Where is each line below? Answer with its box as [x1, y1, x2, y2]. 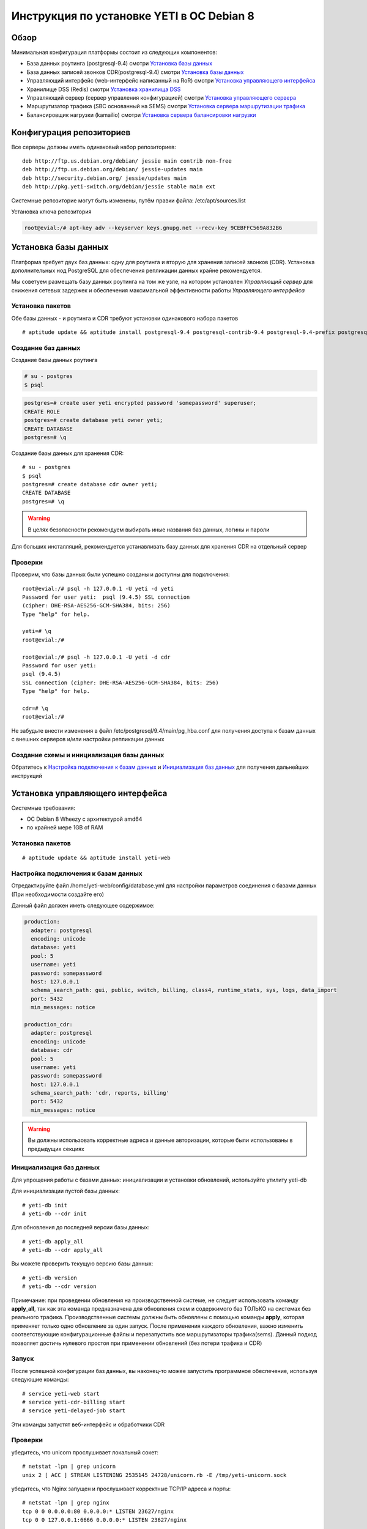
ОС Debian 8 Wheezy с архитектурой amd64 [26, 815, 143, 823]
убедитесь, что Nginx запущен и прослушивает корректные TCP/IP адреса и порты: [11, 1485, 231, 1492]
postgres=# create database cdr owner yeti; [22, 481, 158, 488]
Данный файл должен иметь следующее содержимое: [11, 902, 155, 909]
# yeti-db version [22, 1274, 78, 1281]
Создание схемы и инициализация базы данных [11, 750, 165, 759]
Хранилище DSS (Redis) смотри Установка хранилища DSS [26, 86, 181, 93]
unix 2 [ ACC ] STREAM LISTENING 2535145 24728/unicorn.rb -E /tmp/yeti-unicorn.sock [22, 1472, 287, 1478]
